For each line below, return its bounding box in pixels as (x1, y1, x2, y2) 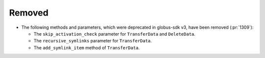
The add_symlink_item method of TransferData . (33, 44, 140, 51)
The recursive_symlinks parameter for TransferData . (33, 38, 152, 44)
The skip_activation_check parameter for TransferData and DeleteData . (33, 31, 196, 37)
